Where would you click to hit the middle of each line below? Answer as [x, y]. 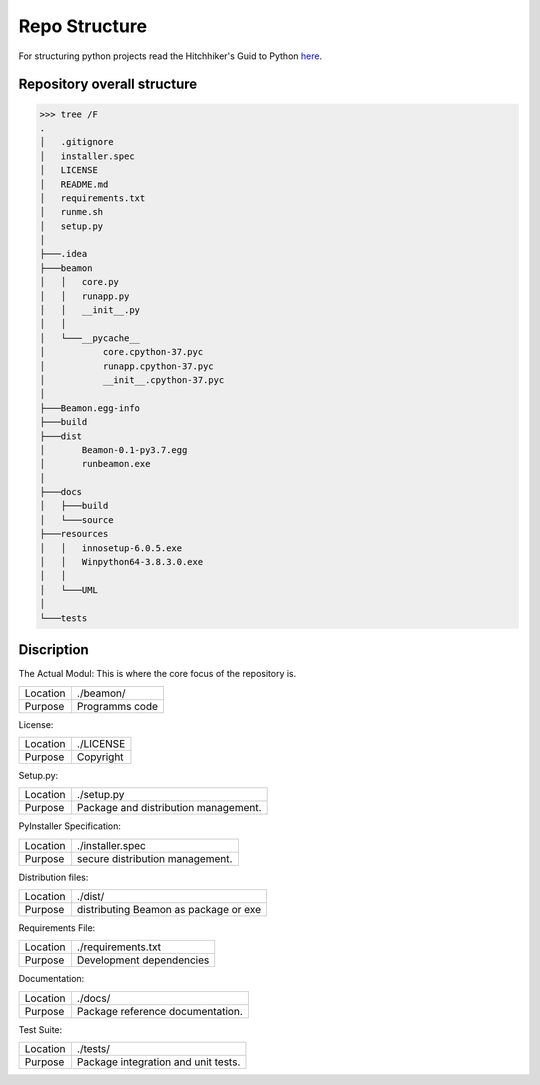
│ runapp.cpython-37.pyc [126, 366]
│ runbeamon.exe [95, 464]
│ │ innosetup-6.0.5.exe [111, 548]
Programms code [117, 706]
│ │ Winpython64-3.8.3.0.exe [121, 562]
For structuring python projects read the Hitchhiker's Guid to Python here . [170, 56]
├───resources [74, 534]
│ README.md [74, 184]
